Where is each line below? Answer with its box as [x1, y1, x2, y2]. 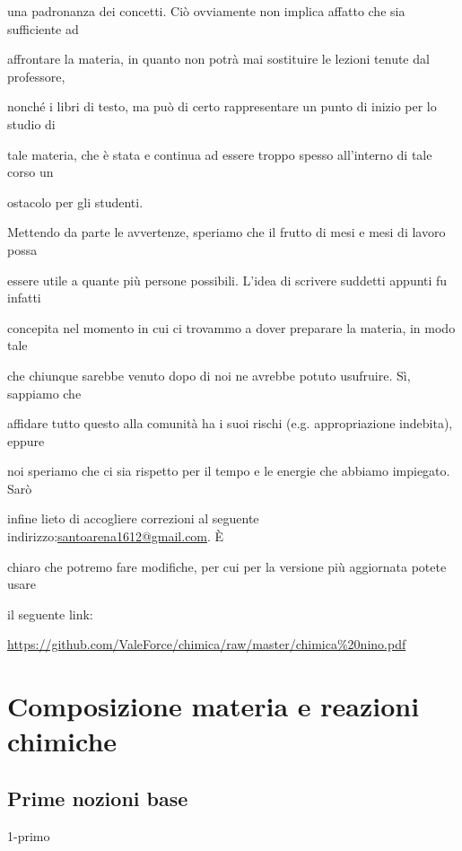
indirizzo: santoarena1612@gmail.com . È [7, 527, 224, 546]
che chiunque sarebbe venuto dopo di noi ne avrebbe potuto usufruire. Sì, [7, 365, 411, 384]
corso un [7, 162, 54, 181]
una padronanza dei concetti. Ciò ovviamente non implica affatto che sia [7, 2, 405, 20]
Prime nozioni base [7, 784, 188, 812]
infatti [7, 288, 41, 307]
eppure [7, 431, 45, 450]
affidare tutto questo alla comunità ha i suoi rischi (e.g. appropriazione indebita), [7, 414, 453, 433]
